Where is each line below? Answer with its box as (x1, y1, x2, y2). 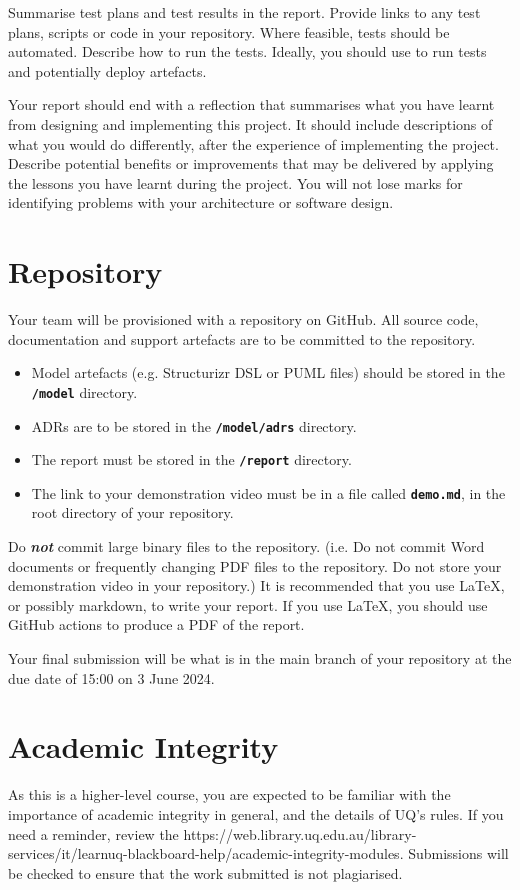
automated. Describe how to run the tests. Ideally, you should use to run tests (8, 41, 487, 62)
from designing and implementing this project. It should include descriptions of (8, 113, 493, 134)
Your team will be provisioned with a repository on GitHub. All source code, (8, 309, 479, 330)
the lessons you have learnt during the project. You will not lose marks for (8, 172, 463, 193)
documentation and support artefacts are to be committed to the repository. (8, 328, 476, 349)
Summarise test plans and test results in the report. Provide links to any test (8, 2, 481, 22)
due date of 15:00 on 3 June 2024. (8, 667, 215, 688)
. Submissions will (399, 843, 509, 864)
